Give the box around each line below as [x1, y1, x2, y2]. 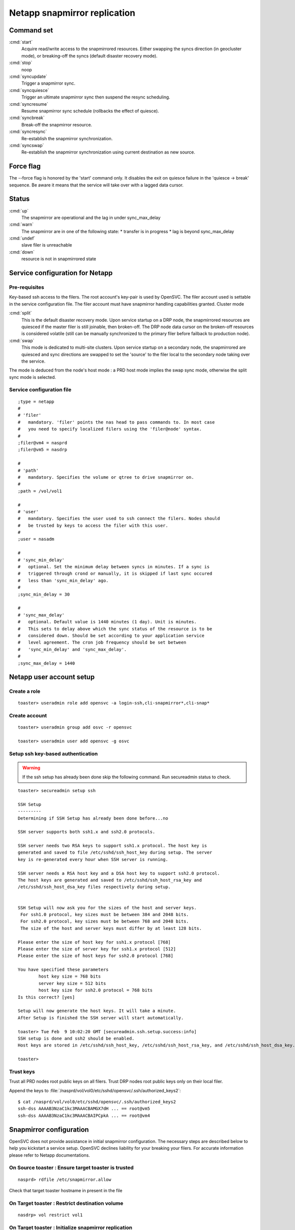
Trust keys [9, 1068, 35, 1075]
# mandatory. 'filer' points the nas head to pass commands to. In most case [18, 419, 215, 425]
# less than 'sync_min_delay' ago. [18, 578, 109, 583]
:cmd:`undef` [9, 235, 35, 241]
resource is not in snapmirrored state [21, 256, 96, 262]
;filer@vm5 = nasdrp [18, 447, 67, 453]
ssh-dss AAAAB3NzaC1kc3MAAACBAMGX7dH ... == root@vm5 [18, 1106, 150, 1111]
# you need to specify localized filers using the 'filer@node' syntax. [18, 426, 202, 432]
